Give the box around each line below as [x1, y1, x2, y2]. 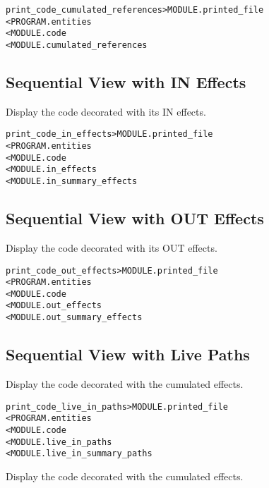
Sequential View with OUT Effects [6, 207, 264, 229]
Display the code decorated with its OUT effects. [6, 240, 217, 255]
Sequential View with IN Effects [6, 71, 246, 93]
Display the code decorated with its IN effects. [6, 104, 206, 118]
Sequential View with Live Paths [6, 343, 250, 365]
